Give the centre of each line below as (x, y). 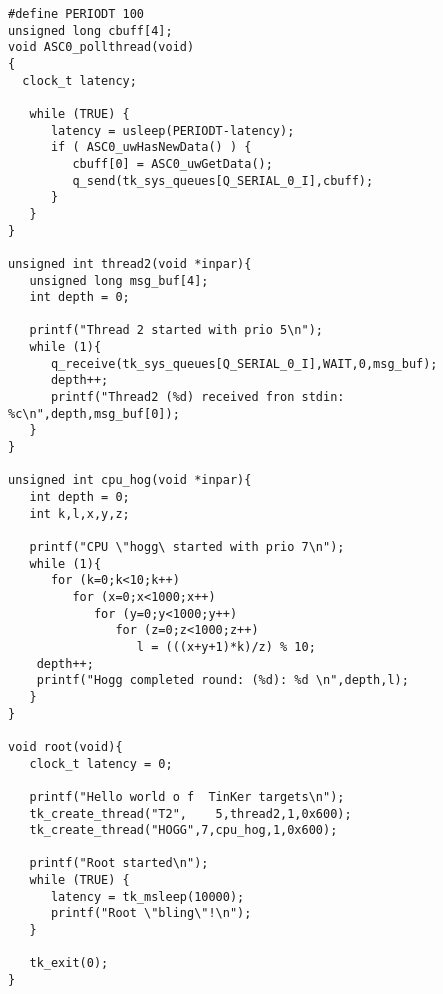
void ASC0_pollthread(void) (101, 47)
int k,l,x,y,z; (79, 513)
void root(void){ (65, 746)
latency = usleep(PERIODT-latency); (172, 130)
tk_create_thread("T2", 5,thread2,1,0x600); (190, 813)
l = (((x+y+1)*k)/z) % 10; (226, 646)
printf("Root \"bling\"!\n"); (151, 913)
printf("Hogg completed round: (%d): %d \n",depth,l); (222, 680)
